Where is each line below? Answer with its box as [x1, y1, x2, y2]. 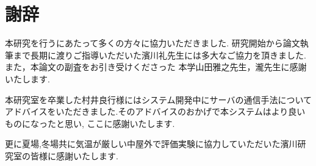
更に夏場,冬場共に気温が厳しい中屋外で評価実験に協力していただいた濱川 [5, 137, 298, 150]
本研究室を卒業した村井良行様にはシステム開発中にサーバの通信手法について [5, 93, 312, 106]
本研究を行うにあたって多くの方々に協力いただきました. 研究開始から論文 [5, 37, 300, 49]
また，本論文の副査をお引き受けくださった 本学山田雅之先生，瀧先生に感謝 [5, 60, 307, 73]
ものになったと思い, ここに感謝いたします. [5, 117, 175, 129]
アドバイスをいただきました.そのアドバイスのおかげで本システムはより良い [5, 105, 306, 118]
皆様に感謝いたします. [30, 149, 118, 162]
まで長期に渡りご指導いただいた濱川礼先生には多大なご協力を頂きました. [13, 48, 306, 61]
